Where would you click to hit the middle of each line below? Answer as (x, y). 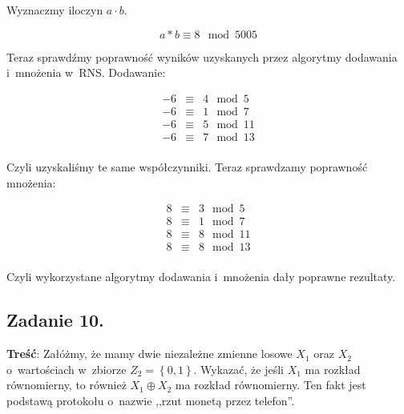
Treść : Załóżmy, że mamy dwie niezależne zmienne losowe (149, 354)
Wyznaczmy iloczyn (55, 10)
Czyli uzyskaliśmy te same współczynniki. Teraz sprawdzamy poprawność (187, 166)
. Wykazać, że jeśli (238, 369)
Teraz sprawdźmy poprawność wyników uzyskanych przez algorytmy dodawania (202, 56)
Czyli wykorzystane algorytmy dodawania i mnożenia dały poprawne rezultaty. (201, 277)
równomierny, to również (67, 385)
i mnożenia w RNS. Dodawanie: (86, 72)
